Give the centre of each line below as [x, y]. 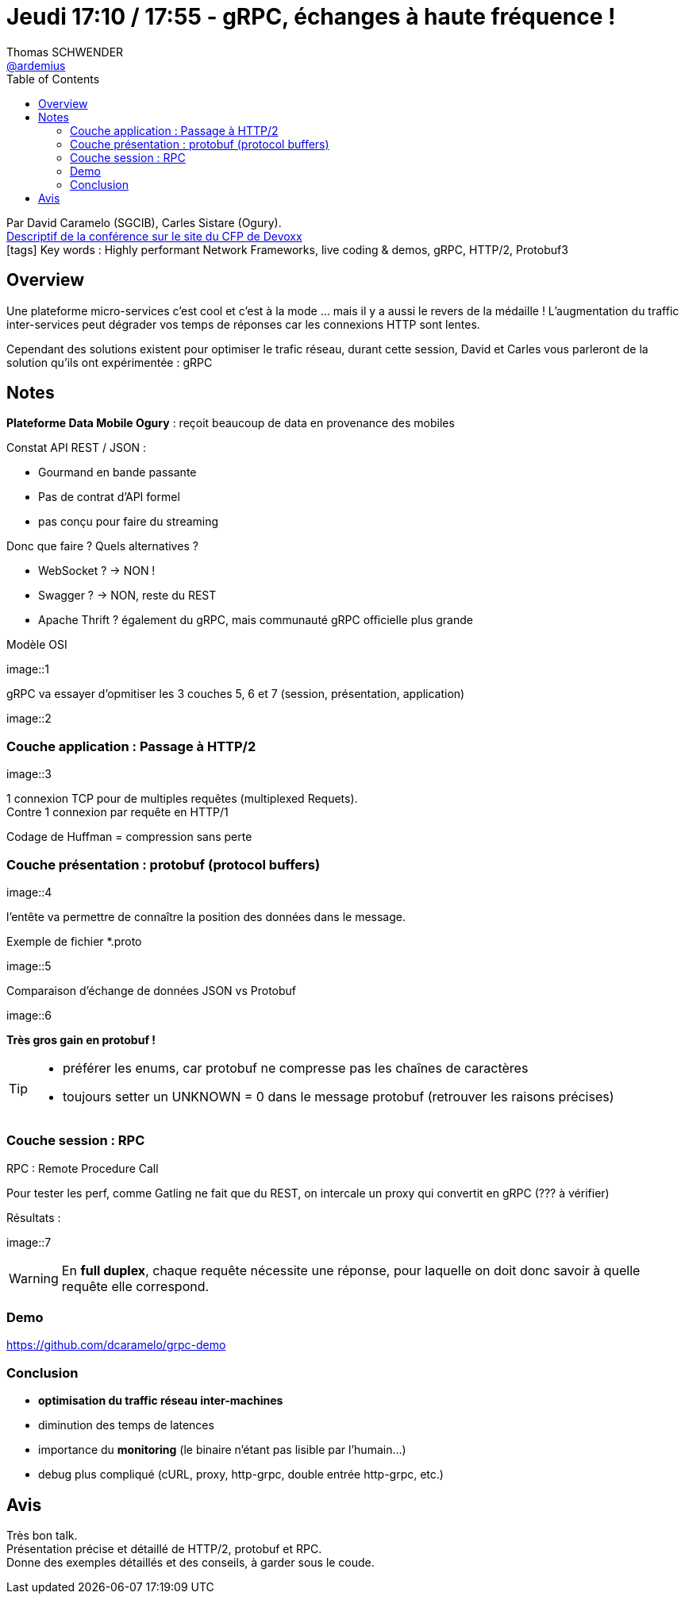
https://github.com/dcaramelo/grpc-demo [116, 1345]
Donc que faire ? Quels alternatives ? [102, 546]
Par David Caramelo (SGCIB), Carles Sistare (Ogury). [144, 222]
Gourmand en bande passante [117, 472]
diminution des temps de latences [126, 1425]
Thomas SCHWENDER [65, 52]
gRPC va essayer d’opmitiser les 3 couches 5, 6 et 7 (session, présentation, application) [236, 694]
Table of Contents [53, 79]
